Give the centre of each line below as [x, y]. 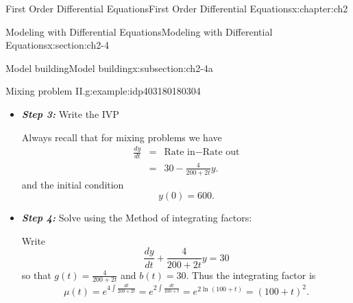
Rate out [221, 153]
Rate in [180, 153]
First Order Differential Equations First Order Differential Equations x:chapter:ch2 [177, 8]
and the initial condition [73, 184]
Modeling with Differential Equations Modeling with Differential [139, 31]
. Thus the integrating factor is [251, 275]
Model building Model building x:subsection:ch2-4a [109, 68]
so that [36, 275]
